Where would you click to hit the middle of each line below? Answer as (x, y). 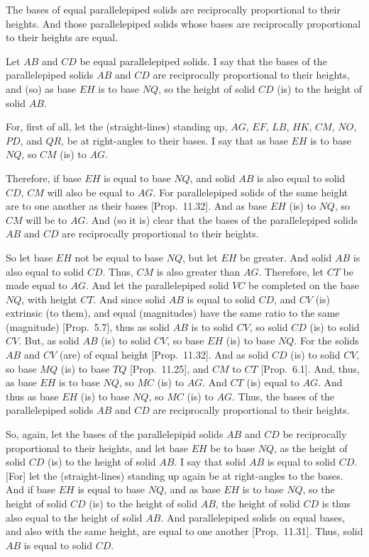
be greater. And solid (286, 257)
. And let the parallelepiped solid (157, 285)
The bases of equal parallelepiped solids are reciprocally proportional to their (173, 9)
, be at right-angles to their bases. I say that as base (175, 140)
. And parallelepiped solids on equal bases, (253, 517)
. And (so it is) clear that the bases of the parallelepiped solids (221, 219)
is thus (336, 503)
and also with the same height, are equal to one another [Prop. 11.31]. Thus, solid (184, 531)
